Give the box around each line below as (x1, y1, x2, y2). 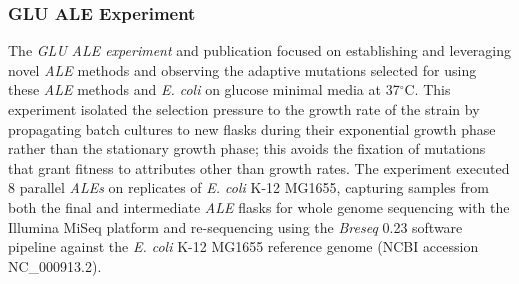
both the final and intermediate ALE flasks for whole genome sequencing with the (8, 196, 510, 217)
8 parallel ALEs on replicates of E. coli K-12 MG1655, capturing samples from (8, 177, 489, 198)
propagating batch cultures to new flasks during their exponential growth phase (8, 118, 496, 139)
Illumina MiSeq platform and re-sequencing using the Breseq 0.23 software (8, 216, 463, 237)
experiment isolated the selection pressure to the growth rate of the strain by (8, 99, 480, 119)
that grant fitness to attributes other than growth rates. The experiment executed (8, 157, 510, 178)
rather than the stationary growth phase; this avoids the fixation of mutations (8, 138, 486, 159)
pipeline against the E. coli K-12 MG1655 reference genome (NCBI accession (8, 236, 479, 257)
